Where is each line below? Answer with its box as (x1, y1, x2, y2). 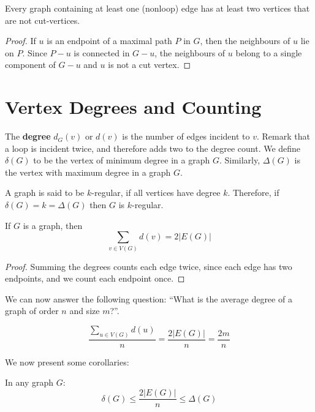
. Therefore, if (227, 186, 279, 199)
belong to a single (235, 46, 302, 59)
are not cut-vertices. (5, 13, 80, 26)
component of (5, 58, 56, 71)
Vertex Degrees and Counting (5, 94, 262, 119)
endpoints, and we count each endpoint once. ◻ (5, 272, 185, 285)
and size (69, 304, 100, 317)
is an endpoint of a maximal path (47, 34, 172, 47)
